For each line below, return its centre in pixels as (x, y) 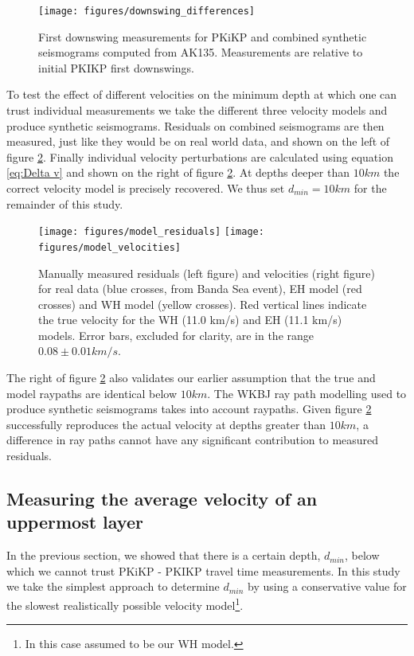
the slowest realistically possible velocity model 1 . (125, 604)
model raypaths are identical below (92, 393)
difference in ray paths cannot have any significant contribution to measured (193, 440)
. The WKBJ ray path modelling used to (307, 393)
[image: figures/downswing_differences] (147, 11)
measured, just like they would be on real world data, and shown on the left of (198, 141)
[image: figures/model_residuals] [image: (151, 232)
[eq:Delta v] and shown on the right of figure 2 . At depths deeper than (178, 172)
